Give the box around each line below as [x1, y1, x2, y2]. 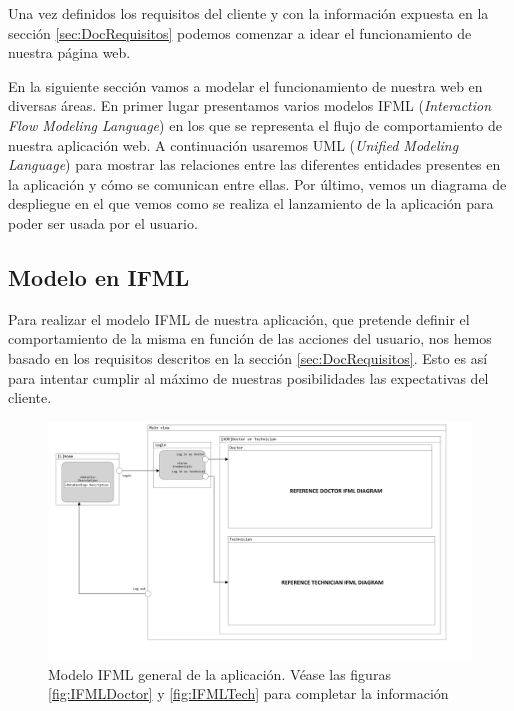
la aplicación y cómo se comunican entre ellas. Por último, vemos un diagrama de [8, 173, 507, 194]
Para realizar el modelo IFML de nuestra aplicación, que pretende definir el [8, 308, 470, 329]
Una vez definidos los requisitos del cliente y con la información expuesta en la [8, 3, 489, 23]
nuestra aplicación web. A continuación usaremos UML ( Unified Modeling [8, 134, 459, 155]
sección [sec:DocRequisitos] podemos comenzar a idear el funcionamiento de [8, 22, 472, 43]
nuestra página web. [8, 42, 131, 63]
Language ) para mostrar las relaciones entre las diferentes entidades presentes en [8, 154, 501, 175]
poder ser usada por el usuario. [8, 212, 198, 233]
